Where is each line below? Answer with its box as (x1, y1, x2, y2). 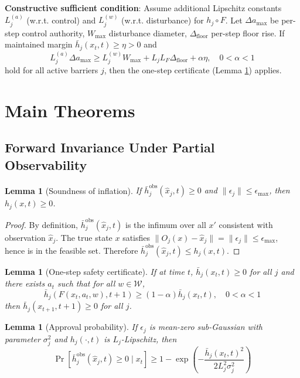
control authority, (22, 26, 85, 39)
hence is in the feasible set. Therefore (5, 244, 138, 256)
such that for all (57, 277, 115, 290)
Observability (5, 155, 87, 173)
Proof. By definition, (5, 218, 78, 230)
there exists (5, 277, 45, 290)
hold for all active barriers (5, 64, 98, 76)
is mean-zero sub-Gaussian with (149, 321, 262, 333)
